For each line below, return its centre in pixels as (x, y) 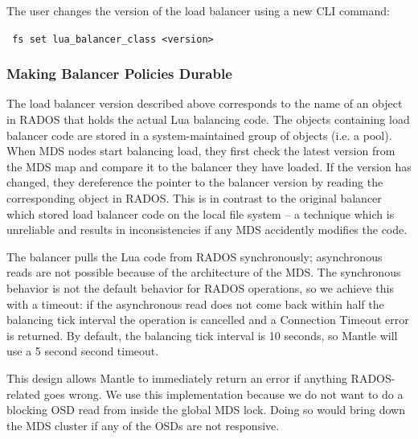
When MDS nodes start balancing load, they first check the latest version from (201, 151)
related (24, 394)
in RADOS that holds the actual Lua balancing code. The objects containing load (208, 119)
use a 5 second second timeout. (83, 351)
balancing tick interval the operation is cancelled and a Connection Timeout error (208, 320)
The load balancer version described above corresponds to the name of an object (205, 103)
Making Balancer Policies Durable (119, 74)
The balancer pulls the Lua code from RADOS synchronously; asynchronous (195, 256)
